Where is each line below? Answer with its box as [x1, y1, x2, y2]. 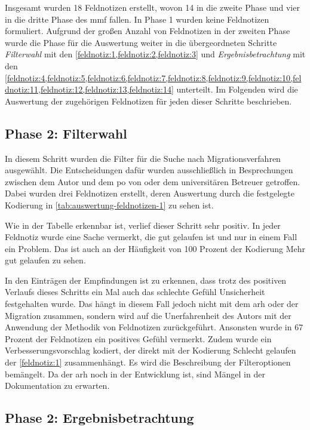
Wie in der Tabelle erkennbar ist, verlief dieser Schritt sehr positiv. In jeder [5, 219, 281, 231]
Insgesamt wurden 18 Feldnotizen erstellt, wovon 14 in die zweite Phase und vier [5, 1, 300, 13]
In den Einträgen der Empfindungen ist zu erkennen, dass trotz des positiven [5, 274, 287, 286]
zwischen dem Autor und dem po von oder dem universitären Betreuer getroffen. [5, 175, 300, 188]
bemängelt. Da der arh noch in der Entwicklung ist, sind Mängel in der [5, 367, 265, 380]
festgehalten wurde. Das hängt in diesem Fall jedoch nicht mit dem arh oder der [5, 297, 299, 310]
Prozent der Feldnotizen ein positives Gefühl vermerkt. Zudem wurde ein [5, 332, 272, 345]
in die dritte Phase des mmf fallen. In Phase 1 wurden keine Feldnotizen [5, 13, 269, 25]
